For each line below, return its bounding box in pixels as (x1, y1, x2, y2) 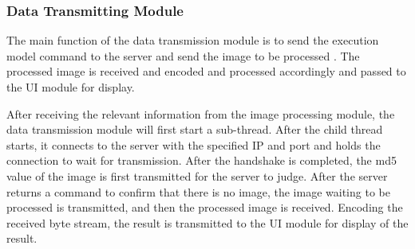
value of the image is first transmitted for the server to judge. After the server (6, 167, 388, 184)
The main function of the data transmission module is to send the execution (6, 32, 379, 49)
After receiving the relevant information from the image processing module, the (6, 105, 395, 122)
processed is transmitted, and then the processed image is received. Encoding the (6, 199, 403, 216)
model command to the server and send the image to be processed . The (6, 47, 360, 64)
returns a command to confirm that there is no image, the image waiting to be (6, 183, 390, 200)
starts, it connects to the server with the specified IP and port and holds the (6, 136, 381, 153)
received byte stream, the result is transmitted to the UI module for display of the (6, 214, 409, 231)
